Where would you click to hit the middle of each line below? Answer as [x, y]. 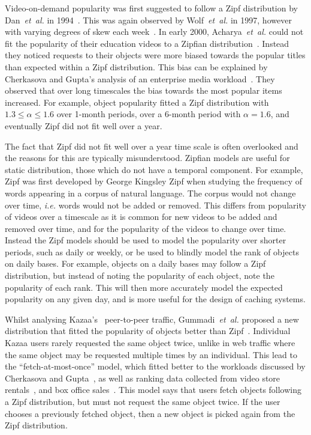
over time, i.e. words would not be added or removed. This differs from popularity [155, 205]
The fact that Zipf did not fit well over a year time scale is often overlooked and [152, 146]
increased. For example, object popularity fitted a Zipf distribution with [137, 102]
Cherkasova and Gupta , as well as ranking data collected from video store [143, 378]
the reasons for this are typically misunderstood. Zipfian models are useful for [147, 158]
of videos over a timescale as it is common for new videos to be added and [141, 217]
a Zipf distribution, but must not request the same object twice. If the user [143, 401]
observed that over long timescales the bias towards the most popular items [144, 90]
